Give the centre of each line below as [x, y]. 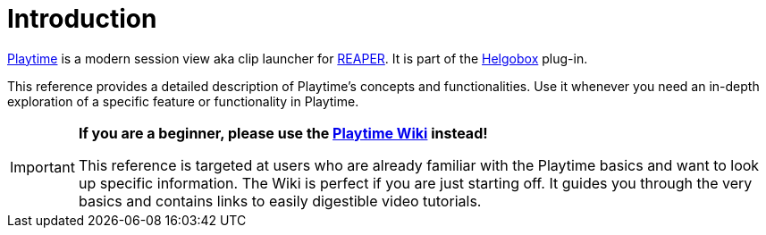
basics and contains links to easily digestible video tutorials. [280, 201]
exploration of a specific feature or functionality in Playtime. [183, 101]
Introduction [82, 19]
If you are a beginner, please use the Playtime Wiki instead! [283, 133]
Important [42, 167]
